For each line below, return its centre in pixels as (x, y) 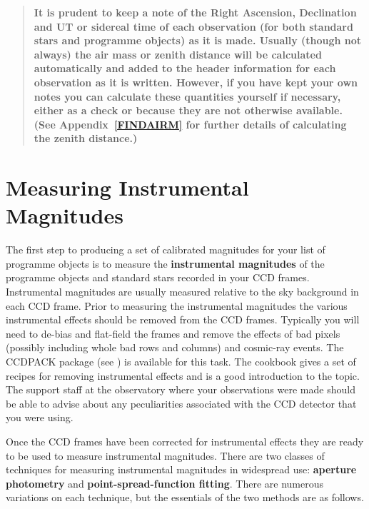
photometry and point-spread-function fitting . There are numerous (165, 483)
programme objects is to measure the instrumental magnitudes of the (165, 263)
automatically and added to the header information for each (185, 68)
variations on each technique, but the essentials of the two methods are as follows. (185, 497)
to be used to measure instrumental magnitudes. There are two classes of (165, 455)
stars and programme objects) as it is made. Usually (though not (198, 40)
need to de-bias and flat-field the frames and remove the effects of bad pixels (173, 333)
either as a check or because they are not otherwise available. (188, 110)
